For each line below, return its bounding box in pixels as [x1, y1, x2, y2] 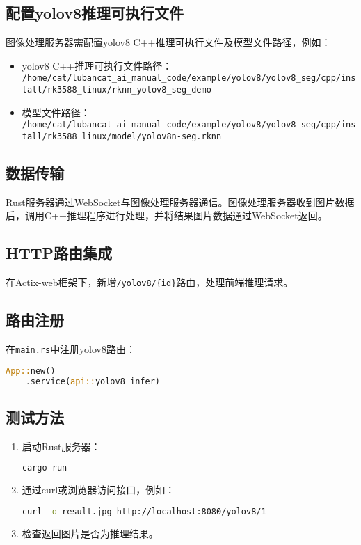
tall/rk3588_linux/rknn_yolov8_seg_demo [22, 85, 211, 95]
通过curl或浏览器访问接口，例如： [22, 482, 175, 497]
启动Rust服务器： [22, 439, 101, 453]
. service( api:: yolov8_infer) [25, 376, 160, 386]
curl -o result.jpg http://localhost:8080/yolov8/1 [22, 506, 266, 516]
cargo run [22, 463, 67, 473]
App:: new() [6, 365, 56, 376]
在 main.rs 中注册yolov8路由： [6, 342, 136, 356]
